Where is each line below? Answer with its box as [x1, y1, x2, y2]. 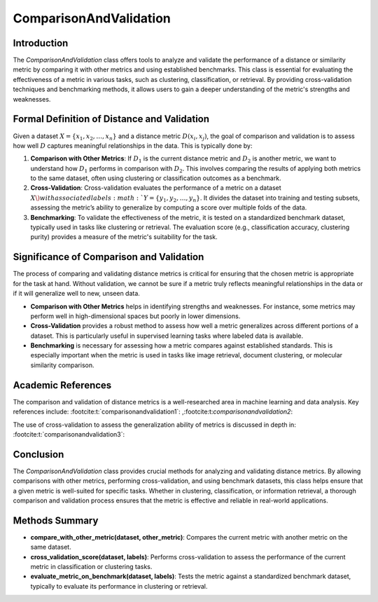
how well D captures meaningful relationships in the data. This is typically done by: [13, 141, 253, 150]
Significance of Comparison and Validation [13, 251, 204, 263]
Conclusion [13, 449, 64, 460]
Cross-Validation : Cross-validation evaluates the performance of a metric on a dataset [30, 184, 281, 192]
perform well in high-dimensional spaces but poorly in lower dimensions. [30, 312, 241, 320]
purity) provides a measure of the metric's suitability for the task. [30, 233, 218, 241]
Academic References [13, 379, 112, 391]
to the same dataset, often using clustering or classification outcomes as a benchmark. [30, 174, 281, 182]
